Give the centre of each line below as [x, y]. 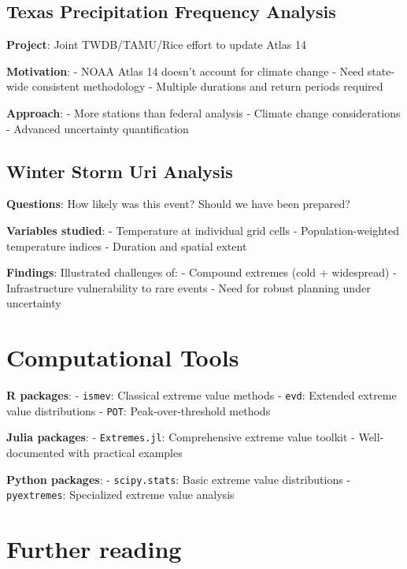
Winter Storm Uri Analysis [120, 171]
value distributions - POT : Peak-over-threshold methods [139, 410]
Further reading [94, 549]
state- [381, 71]
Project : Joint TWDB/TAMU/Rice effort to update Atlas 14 [156, 45]
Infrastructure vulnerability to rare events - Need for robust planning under [189, 287]
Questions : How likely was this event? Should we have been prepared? [178, 204]
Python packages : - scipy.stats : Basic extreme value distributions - [179, 479]
